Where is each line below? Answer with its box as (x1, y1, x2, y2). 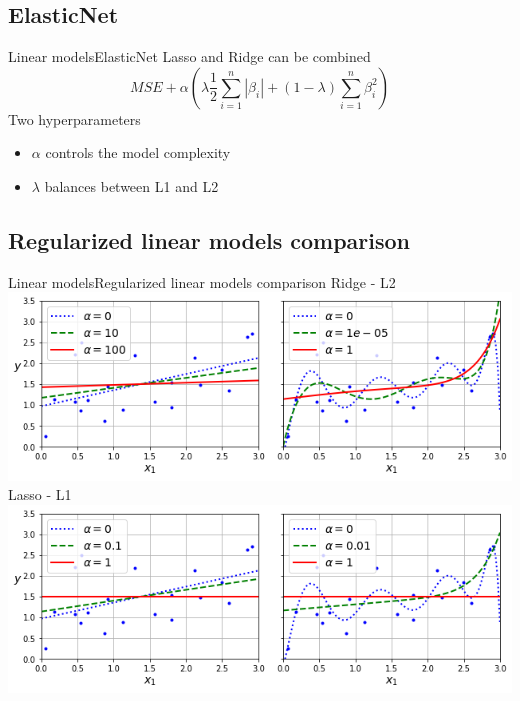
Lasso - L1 (8, 484, 72, 505)
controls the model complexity (45, 142, 231, 163)
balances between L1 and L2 (44, 175, 219, 196)
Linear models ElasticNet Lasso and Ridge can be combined (8, 46, 371, 67)
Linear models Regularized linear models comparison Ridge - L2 (8, 271, 396, 292)
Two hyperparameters (8, 108, 141, 129)
